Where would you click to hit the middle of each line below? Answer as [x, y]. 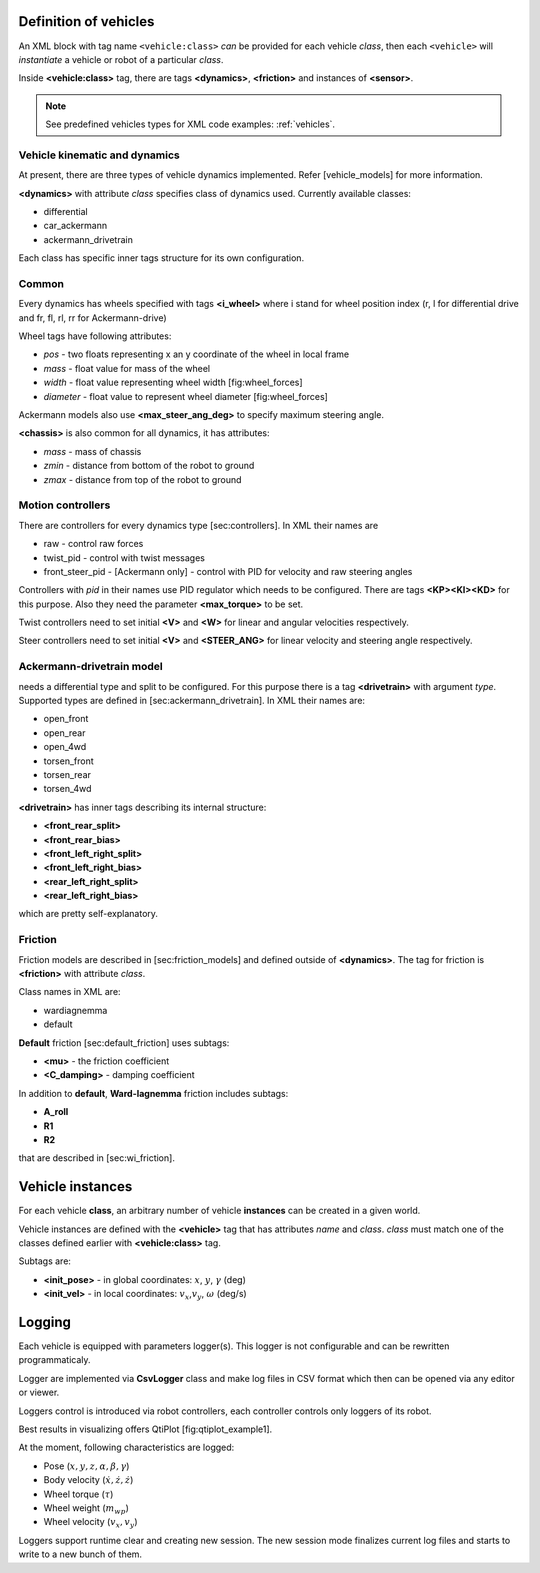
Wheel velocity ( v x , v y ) [91, 1523]
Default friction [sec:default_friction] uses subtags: [124, 1042]
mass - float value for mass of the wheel [126, 368]
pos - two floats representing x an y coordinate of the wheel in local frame [196, 354]
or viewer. [39, 1392]
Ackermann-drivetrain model [91, 667]
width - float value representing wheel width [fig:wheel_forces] [173, 382]
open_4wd [65, 747]
